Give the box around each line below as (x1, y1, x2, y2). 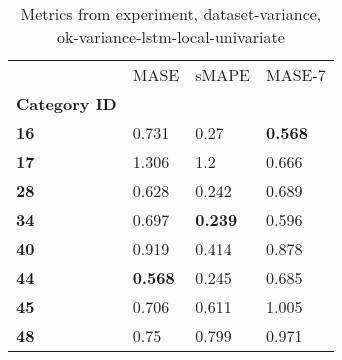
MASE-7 (266, 63, 326, 86)
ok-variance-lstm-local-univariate (57, 25, 285, 48)
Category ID (16, 92, 117, 115)
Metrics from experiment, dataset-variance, (20, 2, 322, 25)
